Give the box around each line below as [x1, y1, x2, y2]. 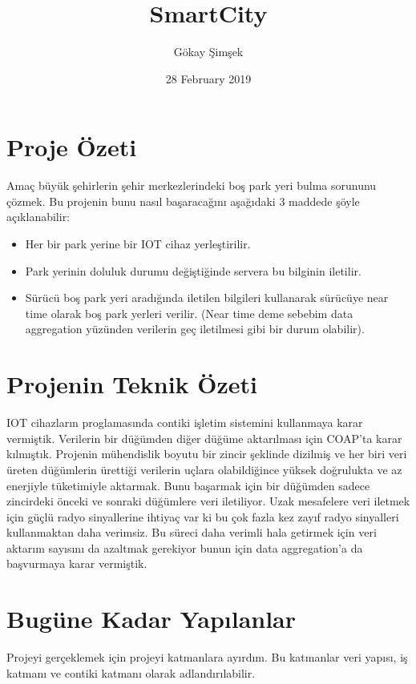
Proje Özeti [6, 131, 137, 163]
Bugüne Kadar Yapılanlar [6, 602, 297, 635]
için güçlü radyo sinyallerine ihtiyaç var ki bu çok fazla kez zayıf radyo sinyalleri [6, 508, 399, 525]
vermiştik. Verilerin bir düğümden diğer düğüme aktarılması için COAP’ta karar [6, 429, 402, 446]
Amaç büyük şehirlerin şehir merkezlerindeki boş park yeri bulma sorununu [6, 177, 377, 194]
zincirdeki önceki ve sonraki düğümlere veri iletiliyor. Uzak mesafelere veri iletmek [6, 493, 410, 509]
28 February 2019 [165, 70, 252, 87]
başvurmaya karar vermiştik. [6, 555, 147, 572]
